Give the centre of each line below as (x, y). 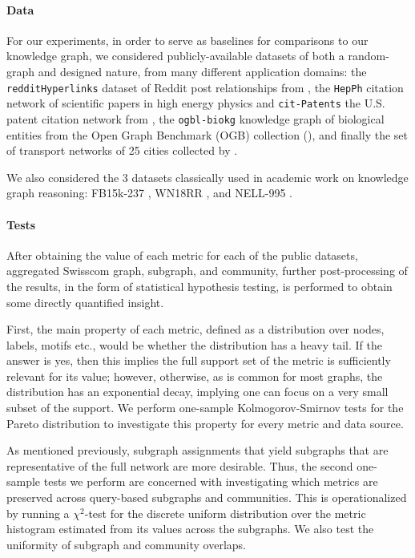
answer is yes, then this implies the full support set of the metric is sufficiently (199, 360)
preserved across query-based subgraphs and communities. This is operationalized (207, 497)
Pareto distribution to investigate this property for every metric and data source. (205, 423)
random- (369, 56)
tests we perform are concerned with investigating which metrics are (211, 481)
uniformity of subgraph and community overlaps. (126, 544)
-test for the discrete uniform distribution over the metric (225, 513)
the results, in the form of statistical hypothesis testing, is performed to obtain (199, 286)
